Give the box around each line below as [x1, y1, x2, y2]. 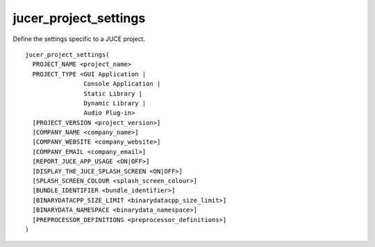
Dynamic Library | [83, 99, 147, 107]
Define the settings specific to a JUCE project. [12, 35, 146, 43]
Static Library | [83, 90, 142, 97]
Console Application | [83, 80, 161, 88]
